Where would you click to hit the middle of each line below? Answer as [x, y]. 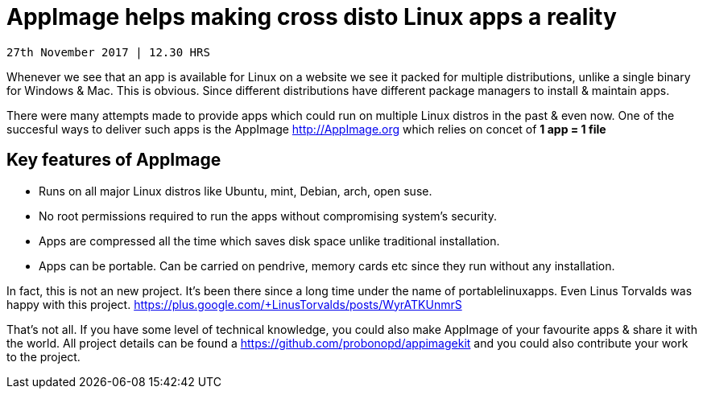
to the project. [43, 356]
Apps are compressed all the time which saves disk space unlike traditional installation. [269, 241]
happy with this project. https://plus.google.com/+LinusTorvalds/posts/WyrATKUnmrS [234, 304]
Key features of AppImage [114, 160]
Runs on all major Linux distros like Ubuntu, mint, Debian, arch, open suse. [236, 191]
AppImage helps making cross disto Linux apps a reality [312, 17]
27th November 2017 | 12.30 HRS [108, 52]
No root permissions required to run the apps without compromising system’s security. [268, 216]
